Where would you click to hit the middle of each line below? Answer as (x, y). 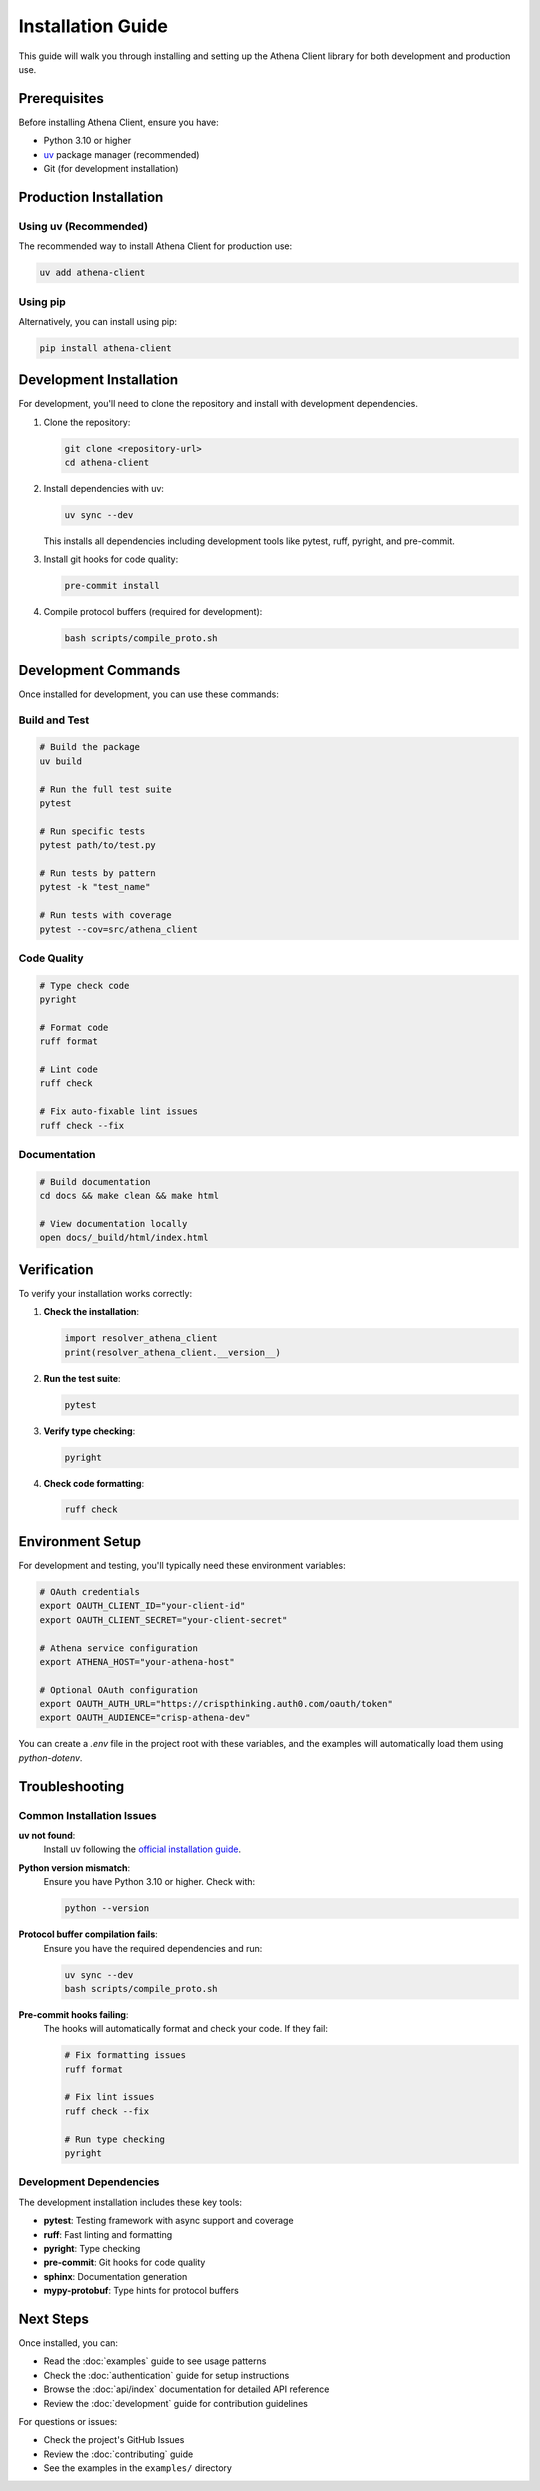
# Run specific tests (92, 831)
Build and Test (54, 720)
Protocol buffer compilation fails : (88, 1934)
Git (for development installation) (111, 169)
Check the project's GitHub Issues (114, 2440)
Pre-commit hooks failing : (73, 2014)
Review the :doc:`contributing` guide (118, 2454)
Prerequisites (61, 98)
